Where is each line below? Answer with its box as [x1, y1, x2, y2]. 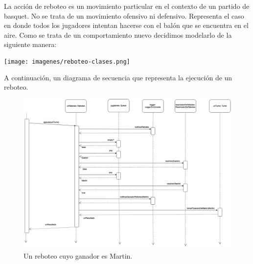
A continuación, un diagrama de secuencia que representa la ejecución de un [4, 72, 232, 82]
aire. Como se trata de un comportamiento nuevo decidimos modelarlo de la [4, 29, 232, 40]
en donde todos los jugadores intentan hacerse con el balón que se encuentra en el [4, 20, 249, 30]
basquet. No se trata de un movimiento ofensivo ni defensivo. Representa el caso [4, 10, 244, 21]
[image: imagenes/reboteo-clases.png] [4, 58, 130, 65]
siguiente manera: [4, 39, 57, 49]
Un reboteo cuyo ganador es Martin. [23, 250, 133, 261]
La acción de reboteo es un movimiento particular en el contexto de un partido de [4, 1, 250, 11]
